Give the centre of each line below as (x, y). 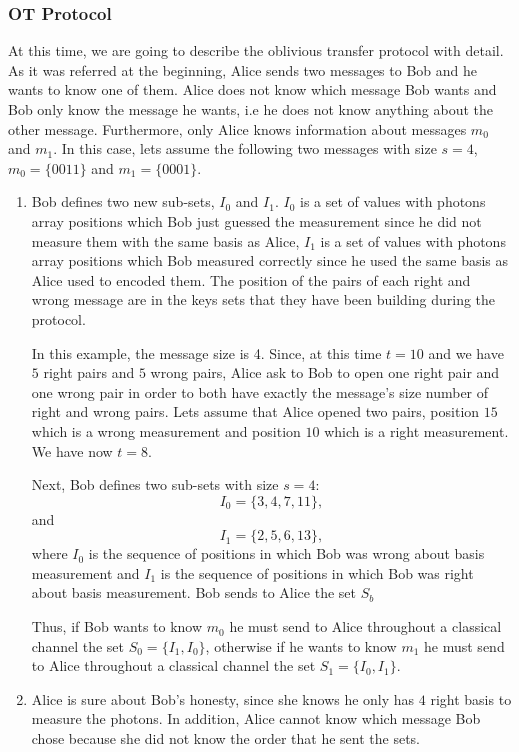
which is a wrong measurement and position (166, 430)
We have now (72, 450)
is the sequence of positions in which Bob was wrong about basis (286, 553)
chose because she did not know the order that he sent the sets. (226, 738)
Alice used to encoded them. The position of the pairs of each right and (251, 279)
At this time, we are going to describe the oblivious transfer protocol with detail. (256, 50)
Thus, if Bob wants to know (117, 626)
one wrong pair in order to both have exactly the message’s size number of (260, 391)
